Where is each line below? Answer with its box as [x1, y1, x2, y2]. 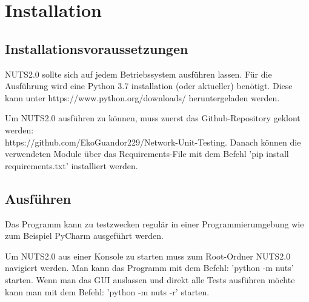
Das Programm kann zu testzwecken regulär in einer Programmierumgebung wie [5, 217, 304, 230]
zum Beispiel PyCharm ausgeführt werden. [5, 229, 164, 242]
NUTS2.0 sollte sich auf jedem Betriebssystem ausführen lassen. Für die [5, 67, 272, 80]
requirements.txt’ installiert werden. [5, 159, 138, 172]
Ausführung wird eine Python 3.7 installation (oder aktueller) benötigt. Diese [5, 79, 293, 92]
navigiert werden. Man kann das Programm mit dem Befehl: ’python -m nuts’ [5, 261, 294, 274]
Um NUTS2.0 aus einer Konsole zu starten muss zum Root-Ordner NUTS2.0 [5, 249, 291, 262]
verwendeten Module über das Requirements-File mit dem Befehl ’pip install [5, 147, 289, 160]
